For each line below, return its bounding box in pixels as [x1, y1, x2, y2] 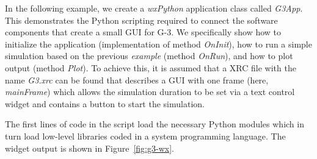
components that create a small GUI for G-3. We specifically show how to [5, 26, 282, 38]
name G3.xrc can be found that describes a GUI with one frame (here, [5, 73, 269, 86]
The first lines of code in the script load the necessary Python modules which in [5, 118, 304, 130]
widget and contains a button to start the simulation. [5, 97, 205, 110]
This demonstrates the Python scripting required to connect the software [5, 13, 278, 26]
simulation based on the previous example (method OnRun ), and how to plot [5, 49, 293, 62]
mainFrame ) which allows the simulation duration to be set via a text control [5, 85, 295, 98]
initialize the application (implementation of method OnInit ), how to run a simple [5, 37, 312, 50]
